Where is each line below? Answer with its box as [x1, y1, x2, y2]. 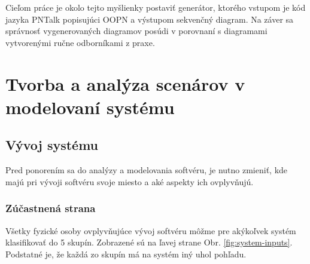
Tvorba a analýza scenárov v [5, 71, 245, 96]
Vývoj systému [5, 136, 99, 154]
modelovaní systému [5, 94, 175, 119]
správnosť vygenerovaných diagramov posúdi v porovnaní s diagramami [5, 24, 268, 37]
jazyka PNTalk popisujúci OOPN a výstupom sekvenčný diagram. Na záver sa [5, 13, 294, 25]
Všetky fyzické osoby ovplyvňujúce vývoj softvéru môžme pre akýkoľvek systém [5, 224, 296, 237]
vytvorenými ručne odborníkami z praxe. [5, 36, 155, 48]
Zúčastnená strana [5, 201, 96, 216]
